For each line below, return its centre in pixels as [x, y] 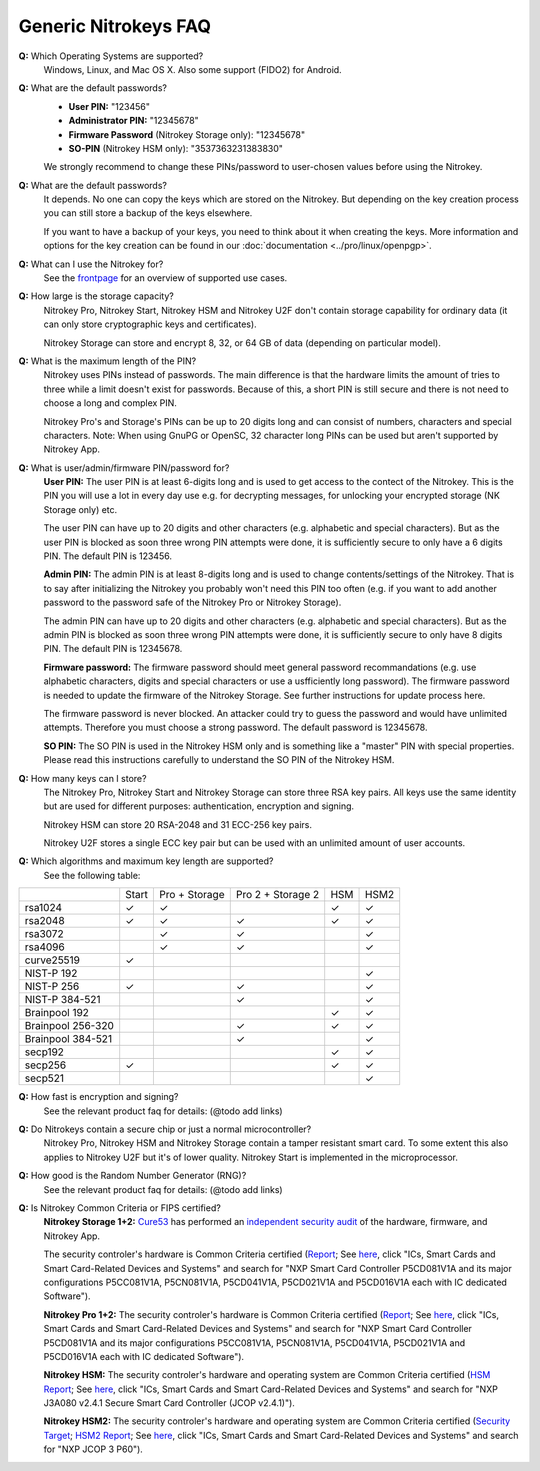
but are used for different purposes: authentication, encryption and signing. [199, 806]
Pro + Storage [192, 895]
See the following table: [92, 875]
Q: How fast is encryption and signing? [98, 1097]
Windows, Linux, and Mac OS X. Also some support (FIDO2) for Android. [192, 69]
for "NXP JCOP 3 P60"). [93, 1449]
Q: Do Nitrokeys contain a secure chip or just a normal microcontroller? [165, 1129]
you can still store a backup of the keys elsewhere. [148, 213]
